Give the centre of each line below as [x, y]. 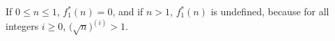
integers [22, 26]
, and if [128, 11]
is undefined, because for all [270, 11]
